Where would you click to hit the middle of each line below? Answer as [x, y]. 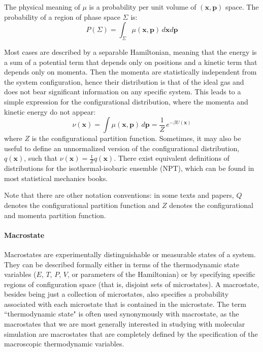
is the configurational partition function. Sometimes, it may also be [136, 138]
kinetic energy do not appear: [50, 111]
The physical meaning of [42, 7]
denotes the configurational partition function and [82, 205]
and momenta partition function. [55, 215]
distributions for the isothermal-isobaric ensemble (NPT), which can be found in [129, 168]
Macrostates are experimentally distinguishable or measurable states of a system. [130, 254]
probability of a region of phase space [62, 16]
